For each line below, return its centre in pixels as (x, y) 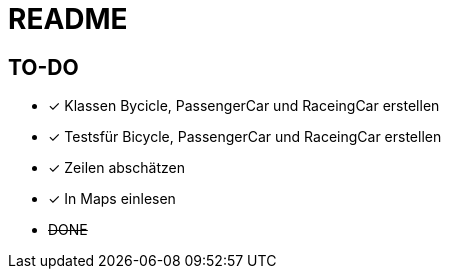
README (68, 19)
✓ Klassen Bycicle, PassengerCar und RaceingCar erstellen (244, 106)
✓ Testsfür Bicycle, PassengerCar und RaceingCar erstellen (245, 137)
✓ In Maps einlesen (112, 199)
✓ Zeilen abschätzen (116, 168)
